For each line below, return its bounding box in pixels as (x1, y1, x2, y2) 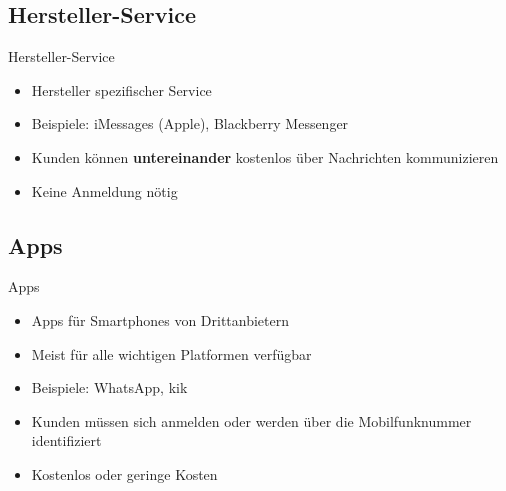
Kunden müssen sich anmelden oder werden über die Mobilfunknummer (31, 410, 472, 431)
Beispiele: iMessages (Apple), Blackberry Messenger (31, 113, 349, 134)
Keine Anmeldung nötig (31, 180, 178, 201)
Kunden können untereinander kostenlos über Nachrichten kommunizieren (31, 146, 499, 167)
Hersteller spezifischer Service (31, 79, 212, 100)
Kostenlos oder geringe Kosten (31, 463, 218, 484)
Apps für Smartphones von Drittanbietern (31, 309, 290, 330)
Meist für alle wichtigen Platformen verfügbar (31, 343, 312, 364)
